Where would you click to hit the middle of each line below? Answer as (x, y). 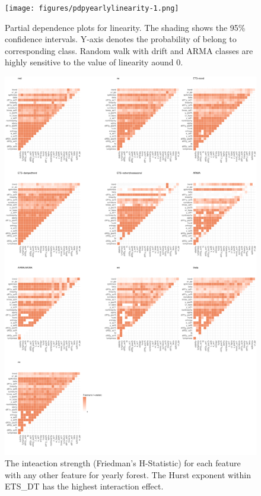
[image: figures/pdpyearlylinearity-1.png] (92, 8)
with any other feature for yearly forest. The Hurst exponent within (128, 474)
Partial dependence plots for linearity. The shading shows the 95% (125, 27)
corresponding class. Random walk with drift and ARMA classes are (129, 50)
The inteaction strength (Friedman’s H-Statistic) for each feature (123, 463)
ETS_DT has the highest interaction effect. (84, 486)
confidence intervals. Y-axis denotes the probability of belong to (121, 39)
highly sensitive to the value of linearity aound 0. (94, 62)
